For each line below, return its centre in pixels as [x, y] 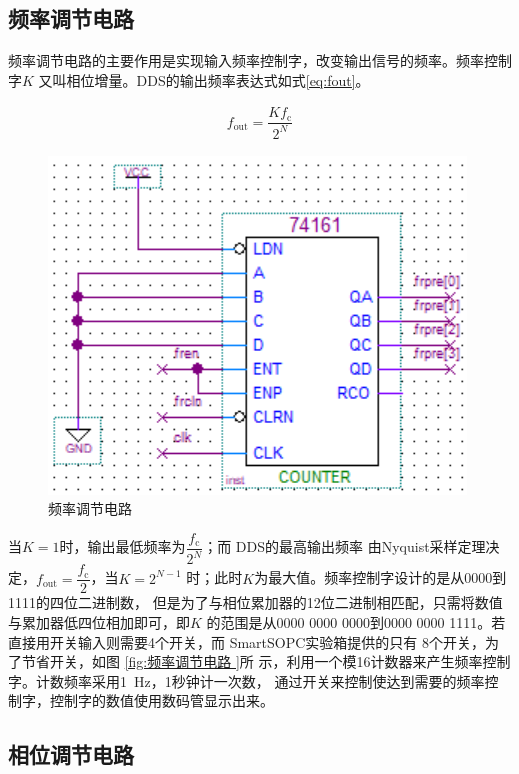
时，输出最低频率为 [122, 546]
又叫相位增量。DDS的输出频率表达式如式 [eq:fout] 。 [204, 79]
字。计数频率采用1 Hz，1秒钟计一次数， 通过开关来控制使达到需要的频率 [246, 680]
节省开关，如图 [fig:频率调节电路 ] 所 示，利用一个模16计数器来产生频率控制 [266, 661]
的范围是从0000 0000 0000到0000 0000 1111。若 [356, 622]
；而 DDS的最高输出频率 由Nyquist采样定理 [344, 546]
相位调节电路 [71, 754]
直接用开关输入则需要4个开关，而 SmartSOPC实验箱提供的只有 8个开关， [247, 641]
